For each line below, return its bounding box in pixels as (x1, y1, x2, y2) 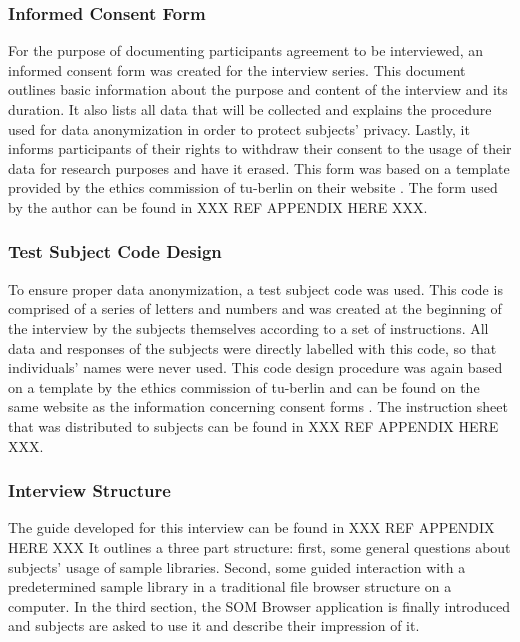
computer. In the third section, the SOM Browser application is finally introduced (8, 595, 510, 616)
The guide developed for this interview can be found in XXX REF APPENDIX (8, 517, 495, 538)
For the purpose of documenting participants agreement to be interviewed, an (8, 40, 484, 61)
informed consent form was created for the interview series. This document (8, 59, 466, 80)
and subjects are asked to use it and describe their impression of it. (8, 615, 420, 636)
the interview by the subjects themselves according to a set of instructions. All (8, 317, 489, 338)
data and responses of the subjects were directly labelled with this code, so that (8, 337, 497, 358)
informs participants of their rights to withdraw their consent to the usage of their (8, 138, 512, 159)
